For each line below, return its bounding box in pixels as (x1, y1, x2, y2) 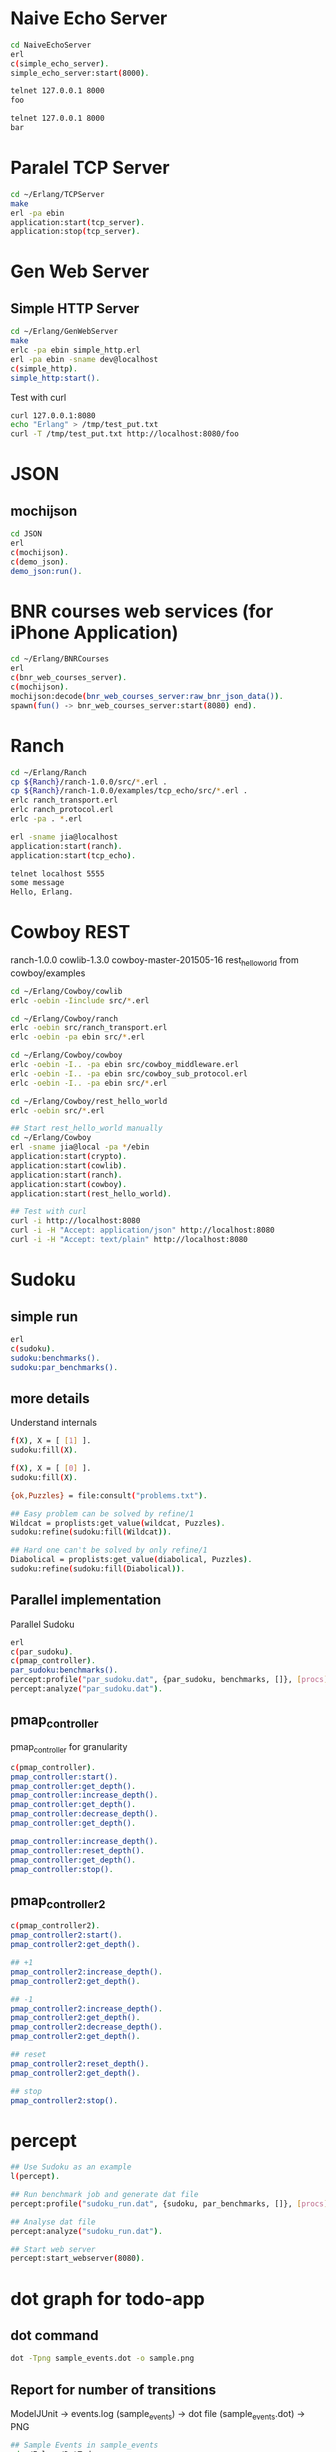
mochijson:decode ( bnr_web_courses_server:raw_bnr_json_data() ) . (10, 691, 284, 701)
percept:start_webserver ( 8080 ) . (10, 2253, 145, 2264)
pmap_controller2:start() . (10, 1930, 123, 1941)
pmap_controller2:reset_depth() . (10, 2058, 150, 2069)
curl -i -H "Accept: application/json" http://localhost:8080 (10, 1225, 275, 1236)
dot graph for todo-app (10, 2287, 205, 2310)
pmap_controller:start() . (10, 1772, 118, 1782)
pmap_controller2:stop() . (10, 2095, 118, 2106)
